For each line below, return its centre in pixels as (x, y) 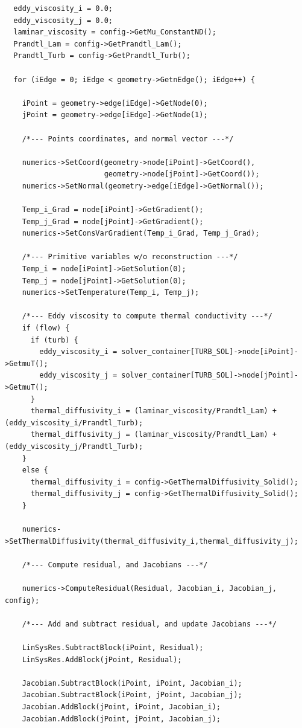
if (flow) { (46, 328)
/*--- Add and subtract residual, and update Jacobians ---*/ (149, 624)
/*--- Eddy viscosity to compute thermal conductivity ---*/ (147, 316)
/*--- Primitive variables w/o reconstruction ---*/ (130, 257)
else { (35, 470)
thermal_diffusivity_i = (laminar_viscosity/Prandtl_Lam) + (154, 411)
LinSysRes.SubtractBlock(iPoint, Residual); (113, 648)
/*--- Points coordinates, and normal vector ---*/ (128, 139)
